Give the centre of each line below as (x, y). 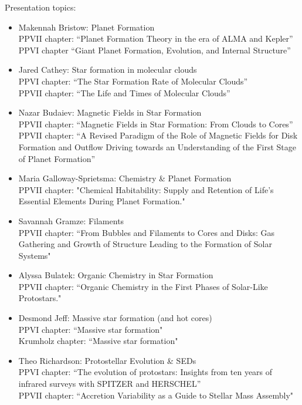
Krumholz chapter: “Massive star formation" (98, 341)
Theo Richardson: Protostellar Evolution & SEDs (107, 360)
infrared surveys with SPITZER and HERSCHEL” (110, 384)
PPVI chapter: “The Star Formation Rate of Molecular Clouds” (133, 81)
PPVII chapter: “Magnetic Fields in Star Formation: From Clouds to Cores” (156, 124)
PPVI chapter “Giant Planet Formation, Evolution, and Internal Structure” (155, 50)
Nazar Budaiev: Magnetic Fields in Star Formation (110, 112)
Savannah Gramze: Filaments (71, 220)
